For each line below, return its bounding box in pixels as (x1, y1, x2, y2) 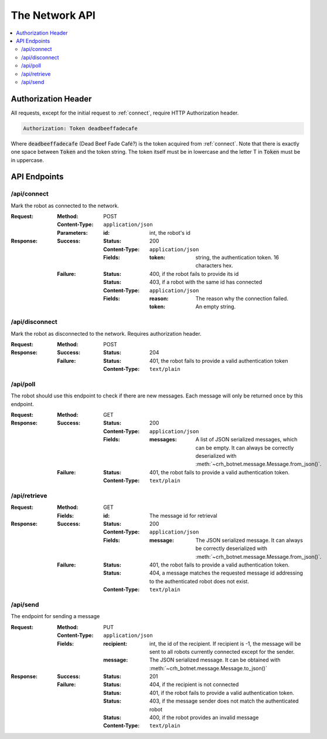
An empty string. (195, 303, 236, 311)
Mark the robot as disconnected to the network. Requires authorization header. (11, 330, 202, 337)
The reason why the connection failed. (195, 295, 288, 302)
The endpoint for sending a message (11, 613, 100, 620)
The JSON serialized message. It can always (195, 536, 303, 544)
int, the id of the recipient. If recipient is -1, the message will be (149, 640, 301, 647)
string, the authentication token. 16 (195, 254, 280, 261)
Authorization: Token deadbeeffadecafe (23, 125, 138, 131)
